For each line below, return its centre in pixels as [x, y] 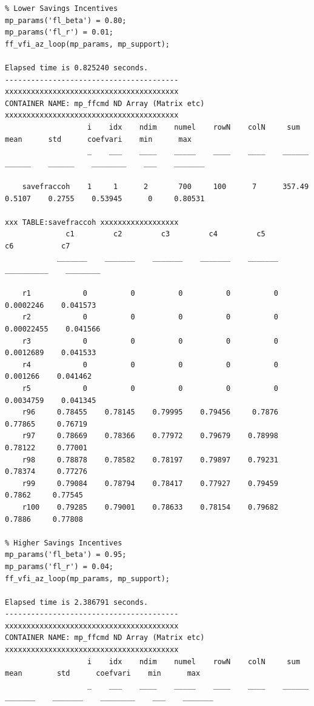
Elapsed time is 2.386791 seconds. [77, 602]
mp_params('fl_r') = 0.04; [59, 566]
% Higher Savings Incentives [64, 543]
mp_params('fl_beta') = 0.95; [66, 555]
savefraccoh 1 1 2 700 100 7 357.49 [165, 186]
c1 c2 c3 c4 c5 [165, 234]
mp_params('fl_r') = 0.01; [59, 32]
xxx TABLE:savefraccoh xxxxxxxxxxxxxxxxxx [92, 222]
